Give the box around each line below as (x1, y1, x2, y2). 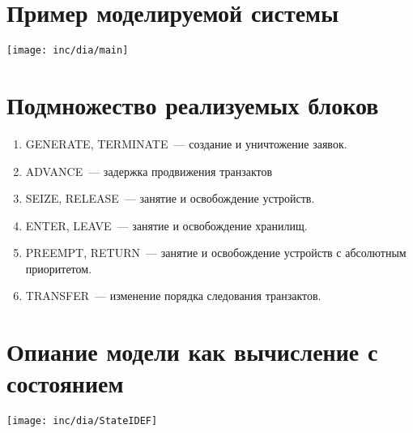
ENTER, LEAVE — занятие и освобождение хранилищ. (25, 216, 308, 234)
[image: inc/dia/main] (6, 45, 129, 57)
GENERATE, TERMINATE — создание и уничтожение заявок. (25, 135, 347, 152)
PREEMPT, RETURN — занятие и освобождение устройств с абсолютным (25, 244, 407, 261)
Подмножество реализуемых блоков (6, 88, 379, 121)
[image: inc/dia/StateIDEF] (6, 415, 158, 427)
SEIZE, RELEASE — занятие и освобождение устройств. (25, 190, 315, 207)
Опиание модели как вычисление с (6, 335, 378, 368)
